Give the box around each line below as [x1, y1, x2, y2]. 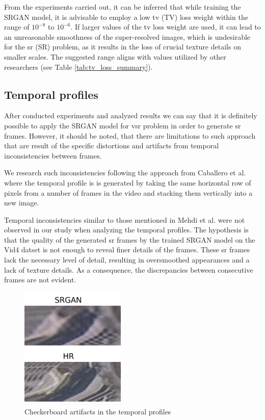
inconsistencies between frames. [4, 150, 102, 161]
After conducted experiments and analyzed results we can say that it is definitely [4, 110, 257, 121]
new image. [4, 197, 39, 208]
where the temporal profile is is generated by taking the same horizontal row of [4, 177, 251, 188]
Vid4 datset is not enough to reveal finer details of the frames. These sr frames [4, 244, 250, 255]
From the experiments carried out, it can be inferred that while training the [4, 2, 241, 12]
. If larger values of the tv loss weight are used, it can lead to [70, 21, 261, 32]
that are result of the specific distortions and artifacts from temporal [4, 140, 219, 151]
